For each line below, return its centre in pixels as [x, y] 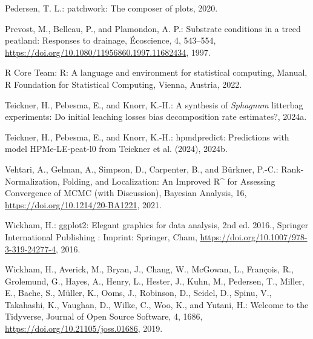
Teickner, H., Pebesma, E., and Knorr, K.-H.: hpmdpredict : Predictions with [147, 137]
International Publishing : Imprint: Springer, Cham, [101, 236]
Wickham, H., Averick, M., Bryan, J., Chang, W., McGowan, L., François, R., [149, 269]
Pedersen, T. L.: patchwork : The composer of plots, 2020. [111, 8]
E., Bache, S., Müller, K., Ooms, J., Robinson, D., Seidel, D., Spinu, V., [138, 293]
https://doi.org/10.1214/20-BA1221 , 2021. [83, 204]
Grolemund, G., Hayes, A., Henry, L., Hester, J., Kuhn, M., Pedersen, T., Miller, [155, 281]
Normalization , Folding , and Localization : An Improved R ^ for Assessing [140, 181]
